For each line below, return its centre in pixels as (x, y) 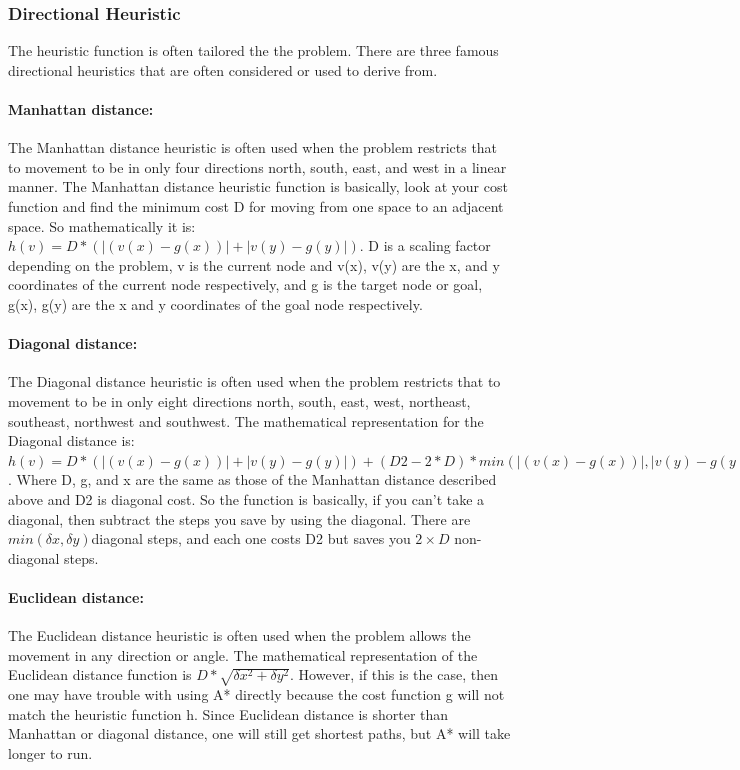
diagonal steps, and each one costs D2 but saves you (251, 538)
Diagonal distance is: (71, 440)
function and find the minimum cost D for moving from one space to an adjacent (256, 205)
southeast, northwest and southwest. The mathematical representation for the (246, 420)
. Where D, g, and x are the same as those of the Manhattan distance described (252, 479)
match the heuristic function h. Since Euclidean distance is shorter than (228, 713)
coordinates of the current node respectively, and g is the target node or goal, (245, 284)
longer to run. (50, 752)
